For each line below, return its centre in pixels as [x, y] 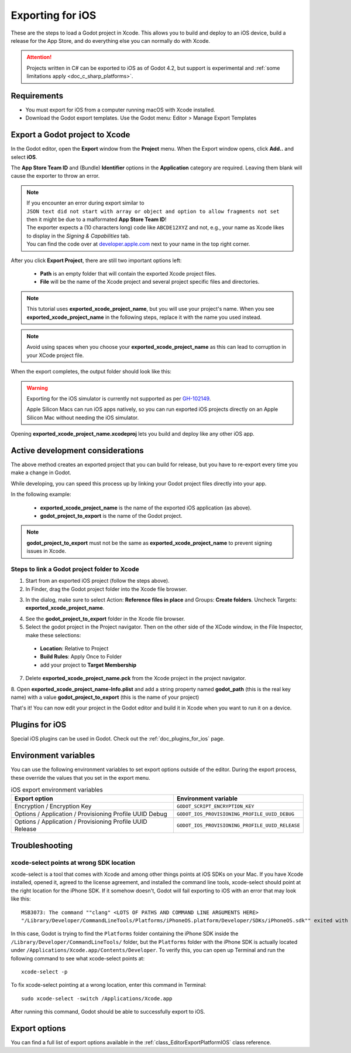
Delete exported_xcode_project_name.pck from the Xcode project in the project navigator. [136, 678]
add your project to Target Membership [88, 665]
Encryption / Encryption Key [53, 806]
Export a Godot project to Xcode [70, 135]
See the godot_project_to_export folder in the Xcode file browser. [105, 619]
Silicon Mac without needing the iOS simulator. [83, 417]
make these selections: [53, 635]
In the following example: [41, 494]
